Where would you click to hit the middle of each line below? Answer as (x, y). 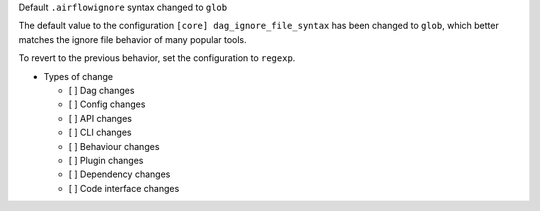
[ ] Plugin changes (106, 160)
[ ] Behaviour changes (114, 146)
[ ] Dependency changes (119, 174)
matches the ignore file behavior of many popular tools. (132, 39)
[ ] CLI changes (100, 132)
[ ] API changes (100, 118)
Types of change (78, 76)
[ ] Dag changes (101, 90)
